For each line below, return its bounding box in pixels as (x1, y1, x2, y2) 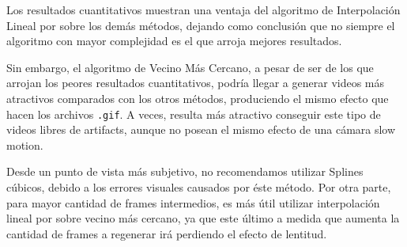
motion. (6, 136, 43, 153)
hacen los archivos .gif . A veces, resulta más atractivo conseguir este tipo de (6, 105, 381, 122)
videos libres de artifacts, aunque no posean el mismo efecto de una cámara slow (6, 121, 396, 138)
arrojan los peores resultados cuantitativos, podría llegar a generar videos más (6, 74, 385, 91)
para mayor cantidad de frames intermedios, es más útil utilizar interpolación (6, 194, 380, 211)
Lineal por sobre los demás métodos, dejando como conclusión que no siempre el (6, 17, 395, 33)
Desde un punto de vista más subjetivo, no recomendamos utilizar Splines (6, 163, 364, 180)
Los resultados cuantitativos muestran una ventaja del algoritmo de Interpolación (6, 2, 401, 17)
